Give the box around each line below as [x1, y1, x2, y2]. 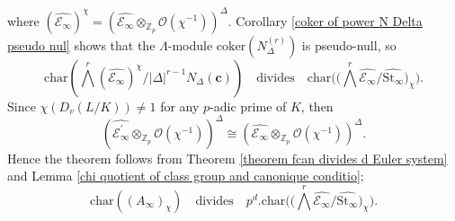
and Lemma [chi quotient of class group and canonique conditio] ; [7, 166, 364, 185]
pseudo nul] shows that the [7, 35, 156, 54]
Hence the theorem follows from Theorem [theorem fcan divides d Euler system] [7, 148, 448, 167]
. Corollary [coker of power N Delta [227, 11, 423, 30]
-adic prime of [210, 96, 287, 115]
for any [160, 96, 200, 115]
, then [300, 96, 334, 115]
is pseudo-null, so [301, 35, 397, 54]
